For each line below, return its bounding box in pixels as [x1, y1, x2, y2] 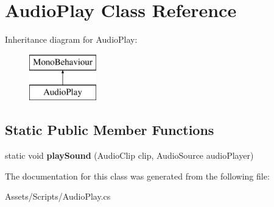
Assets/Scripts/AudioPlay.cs [5, 190, 111, 203]
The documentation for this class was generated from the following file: [5, 169, 270, 182]
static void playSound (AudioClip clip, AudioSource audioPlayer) [5, 149, 254, 162]
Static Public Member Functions [5, 120, 214, 139]
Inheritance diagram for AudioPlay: [5, 33, 138, 46]
